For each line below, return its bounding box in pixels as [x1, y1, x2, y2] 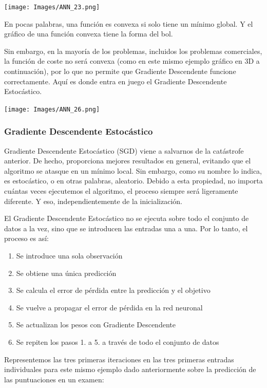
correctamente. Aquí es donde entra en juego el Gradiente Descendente [4, 76, 227, 86]
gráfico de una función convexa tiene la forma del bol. [4, 28, 173, 39]
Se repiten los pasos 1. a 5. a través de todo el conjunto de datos [16, 337, 219, 347]
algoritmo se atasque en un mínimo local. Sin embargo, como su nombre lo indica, [4, 165, 262, 176]
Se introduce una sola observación [16, 250, 123, 261]
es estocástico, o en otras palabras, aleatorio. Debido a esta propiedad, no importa [4, 175, 263, 186]
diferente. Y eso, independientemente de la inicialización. [4, 195, 183, 206]
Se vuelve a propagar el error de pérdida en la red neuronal [16, 302, 203, 312]
